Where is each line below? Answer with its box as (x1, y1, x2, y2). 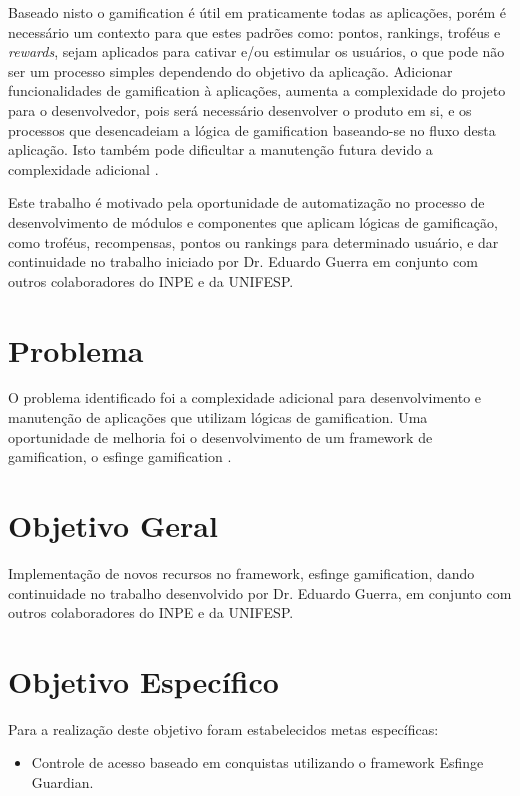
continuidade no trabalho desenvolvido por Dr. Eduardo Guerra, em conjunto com (8, 582, 512, 603)
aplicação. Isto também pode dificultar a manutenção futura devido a (8, 139, 433, 160)
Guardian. (31, 772, 94, 793)
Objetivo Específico (8, 660, 279, 701)
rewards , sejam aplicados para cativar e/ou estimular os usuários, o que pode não (8, 41, 505, 62)
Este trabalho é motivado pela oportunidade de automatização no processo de (8, 192, 485, 213)
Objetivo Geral (8, 505, 218, 545)
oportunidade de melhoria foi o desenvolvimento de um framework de (8, 426, 433, 447)
